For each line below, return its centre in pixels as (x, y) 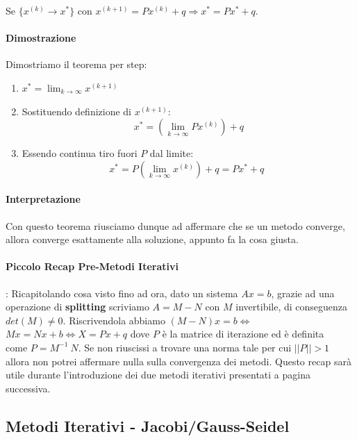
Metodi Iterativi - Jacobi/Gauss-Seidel (148, 425)
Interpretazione (43, 199)
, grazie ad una (303, 293)
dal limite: (172, 153)
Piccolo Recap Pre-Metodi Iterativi (92, 266)
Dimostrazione (41, 38)
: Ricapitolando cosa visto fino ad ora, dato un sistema (122, 293)
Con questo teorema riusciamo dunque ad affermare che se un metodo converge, (175, 225)
